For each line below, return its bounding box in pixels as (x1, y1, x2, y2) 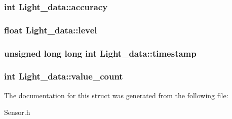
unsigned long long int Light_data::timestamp (4, 47, 197, 59)
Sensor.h (4, 107, 30, 117)
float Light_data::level (4, 23, 97, 36)
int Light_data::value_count (4, 70, 123, 83)
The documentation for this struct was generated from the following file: (4, 90, 228, 100)
